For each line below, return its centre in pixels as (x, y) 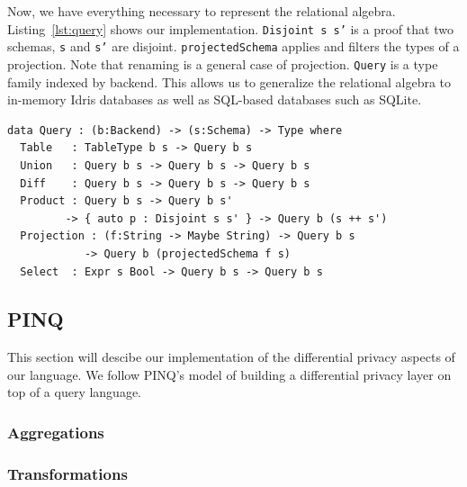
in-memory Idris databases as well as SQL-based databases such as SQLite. (215, 99)
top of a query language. (75, 392)
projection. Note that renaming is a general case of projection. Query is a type (223, 63)
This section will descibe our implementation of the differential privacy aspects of (231, 357)
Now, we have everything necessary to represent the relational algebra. (202, 11)
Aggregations (56, 432)
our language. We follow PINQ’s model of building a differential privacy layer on (229, 374)
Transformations (67, 473)
